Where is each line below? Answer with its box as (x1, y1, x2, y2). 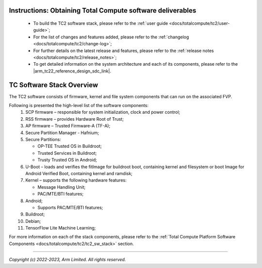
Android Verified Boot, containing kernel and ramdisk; (25, 170, 133, 176)
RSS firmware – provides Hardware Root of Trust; (25, 116, 124, 122)
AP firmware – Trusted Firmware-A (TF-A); (25, 123, 111, 129)
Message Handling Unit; (37, 184, 86, 190)
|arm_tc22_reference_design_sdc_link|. (33, 68, 112, 74)
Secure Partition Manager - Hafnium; (25, 129, 99, 136)
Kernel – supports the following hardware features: (25, 178, 127, 183)
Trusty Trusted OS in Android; (37, 157, 97, 163)
